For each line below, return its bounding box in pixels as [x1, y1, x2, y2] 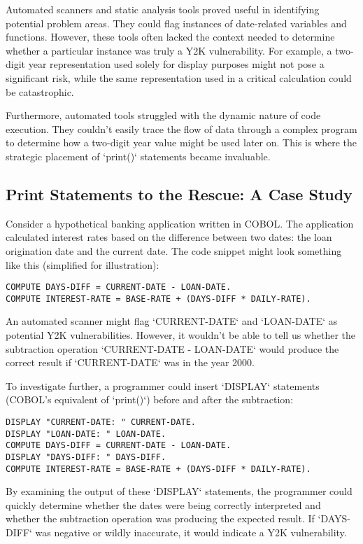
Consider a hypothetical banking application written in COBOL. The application [6, 216, 354, 230]
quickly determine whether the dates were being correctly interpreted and [6, 497, 321, 512]
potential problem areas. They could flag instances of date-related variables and [6, 15, 347, 30]
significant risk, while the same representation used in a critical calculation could [6, 70, 352, 85]
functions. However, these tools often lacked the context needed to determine [6, 29, 335, 44]
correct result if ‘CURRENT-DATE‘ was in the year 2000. [6, 355, 255, 370]
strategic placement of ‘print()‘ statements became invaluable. [6, 148, 271, 163]
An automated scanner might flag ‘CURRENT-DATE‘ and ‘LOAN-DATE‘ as [6, 314, 338, 328]
